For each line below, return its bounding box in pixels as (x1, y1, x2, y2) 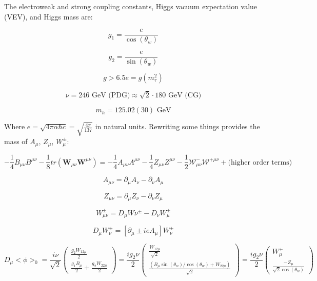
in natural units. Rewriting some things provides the (95, 121, 260, 132)
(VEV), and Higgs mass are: (4, 11, 93, 22)
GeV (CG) (168, 92, 202, 99)
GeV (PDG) (91, 92, 130, 99)
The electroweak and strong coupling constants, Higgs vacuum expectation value (4, 1, 257, 11)
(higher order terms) (228, 158, 292, 166)
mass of (4, 135, 28, 146)
